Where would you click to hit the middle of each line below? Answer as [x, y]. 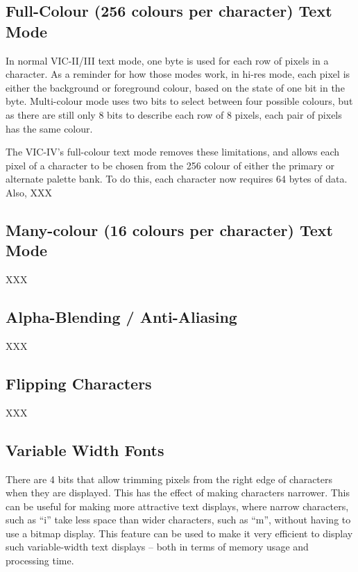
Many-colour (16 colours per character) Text [169, 229]
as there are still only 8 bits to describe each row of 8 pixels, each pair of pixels [174, 114]
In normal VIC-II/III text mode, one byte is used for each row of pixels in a [167, 60]
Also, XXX [29, 192]
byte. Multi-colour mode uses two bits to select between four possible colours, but [179, 101]
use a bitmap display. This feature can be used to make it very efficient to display [179, 533]
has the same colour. [49, 128]
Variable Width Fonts [85, 449]
